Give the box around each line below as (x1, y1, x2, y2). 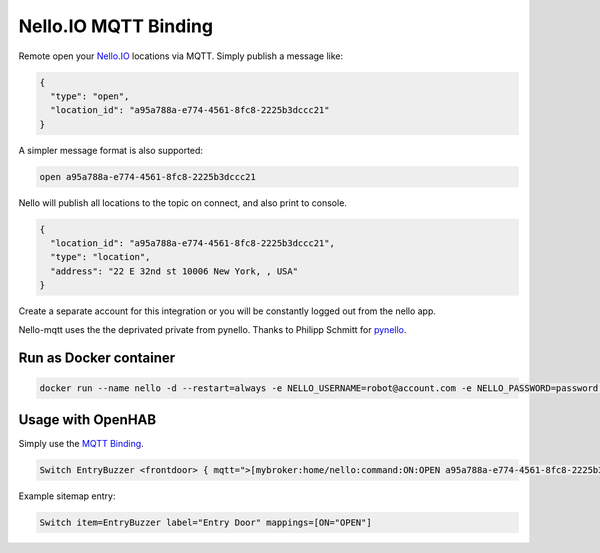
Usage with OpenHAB (18, 411, 157, 428)
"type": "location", (50, 251, 151, 263)
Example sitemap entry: (18, 490, 116, 502)
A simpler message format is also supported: (18, 144, 204, 156)
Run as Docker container (18, 350, 176, 367)
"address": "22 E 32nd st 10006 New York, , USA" (50, 265, 299, 277)
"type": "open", (50, 90, 130, 102)
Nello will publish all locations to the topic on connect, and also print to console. (18, 196, 347, 209)
